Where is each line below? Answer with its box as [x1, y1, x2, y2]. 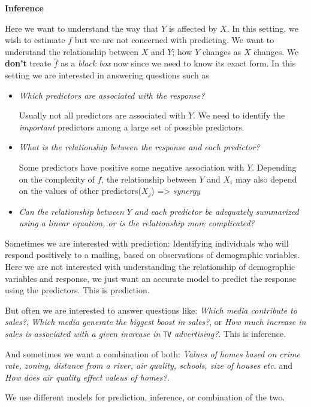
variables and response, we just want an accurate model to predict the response [5, 272, 296, 284]
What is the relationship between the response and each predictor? [19, 141, 260, 153]
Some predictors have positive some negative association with [19, 160, 244, 173]
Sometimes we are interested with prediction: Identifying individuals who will [5, 236, 289, 249]
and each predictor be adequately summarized [134, 205, 299, 217]
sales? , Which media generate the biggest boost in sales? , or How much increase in [5, 315, 306, 328]
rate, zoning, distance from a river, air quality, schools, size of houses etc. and [5, 359, 293, 372]
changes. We [253, 45, 299, 57]
